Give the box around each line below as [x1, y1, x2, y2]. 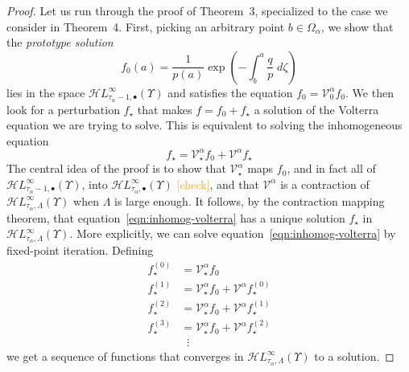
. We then [345, 84, 394, 100]
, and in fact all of [287, 160, 376, 177]
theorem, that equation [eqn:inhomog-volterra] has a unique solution [6, 209, 345, 226]
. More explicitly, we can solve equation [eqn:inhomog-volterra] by [69, 225, 396, 242]
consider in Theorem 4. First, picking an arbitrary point [6, 18, 285, 35]
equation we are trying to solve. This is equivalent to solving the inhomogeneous [6, 117, 403, 133]
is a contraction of [280, 175, 370, 192]
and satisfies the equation [167, 84, 293, 100]
